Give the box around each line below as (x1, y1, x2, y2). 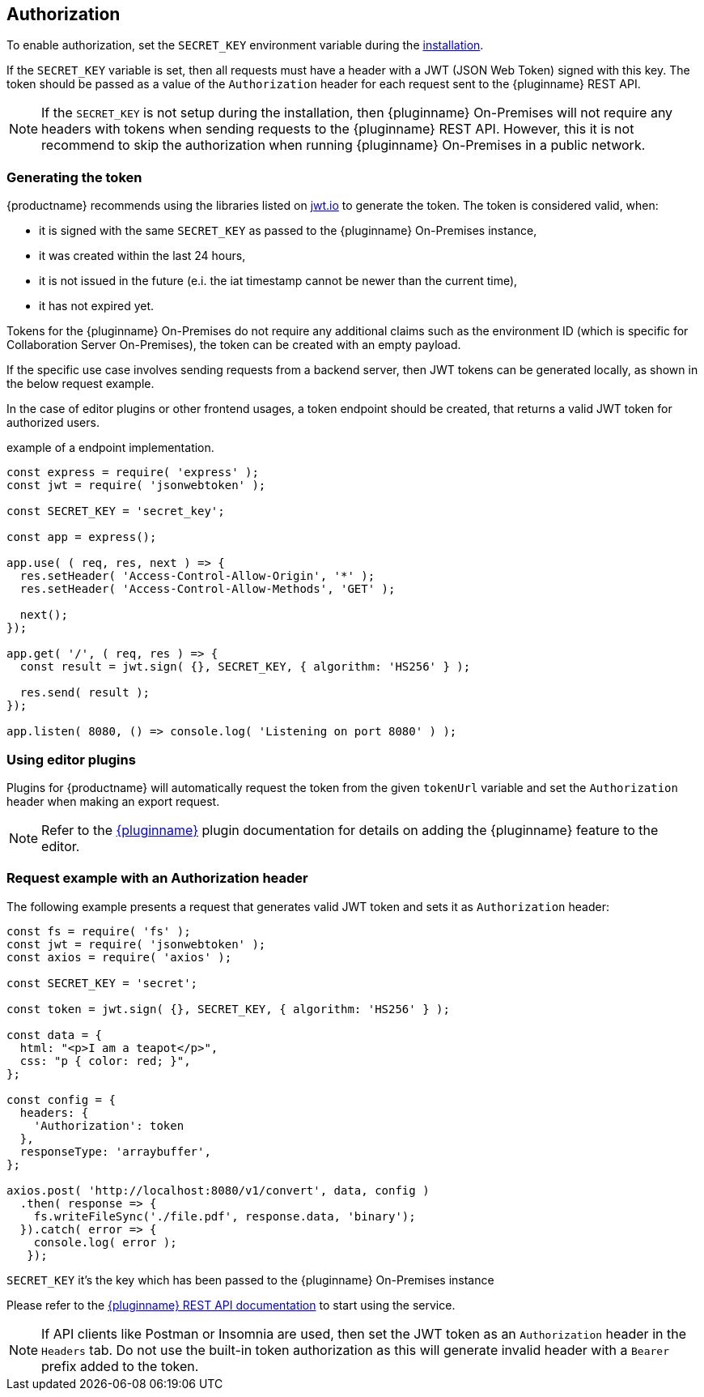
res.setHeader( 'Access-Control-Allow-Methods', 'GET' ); (19, 582, 396, 596)
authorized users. (6, 415, 100, 430)
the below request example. (6, 377, 155, 391)
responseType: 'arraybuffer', (19, 1144, 211, 1158)
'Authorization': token (33, 1118, 184, 1132)
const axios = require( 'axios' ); (6, 950, 232, 964)
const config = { (6, 1092, 116, 1106)
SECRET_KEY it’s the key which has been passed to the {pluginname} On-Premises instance (6, 1272, 494, 1287)
